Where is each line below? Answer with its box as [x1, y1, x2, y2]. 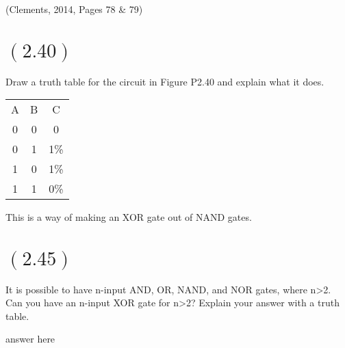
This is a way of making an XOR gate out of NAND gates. [5, 210, 252, 224]
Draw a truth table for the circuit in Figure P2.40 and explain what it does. [5, 74, 324, 88]
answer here [5, 332, 55, 346]
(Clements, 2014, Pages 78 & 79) [5, 2, 143, 16]
